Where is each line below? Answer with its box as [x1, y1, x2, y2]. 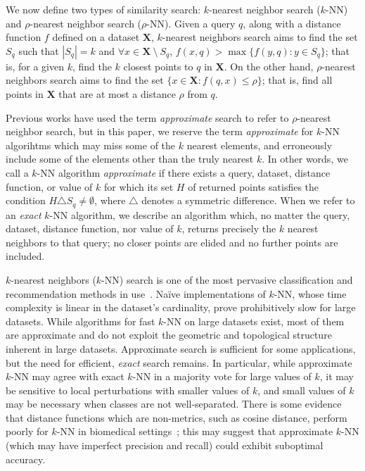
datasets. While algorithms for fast [6, 313, 155, 328]
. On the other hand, [224, 58, 314, 73]
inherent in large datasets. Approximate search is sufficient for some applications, [6, 341, 356, 356]
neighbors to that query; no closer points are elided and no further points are [6, 234, 338, 249]
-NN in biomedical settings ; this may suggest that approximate [56, 424, 333, 439]
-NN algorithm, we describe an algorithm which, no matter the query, [49, 207, 350, 222]
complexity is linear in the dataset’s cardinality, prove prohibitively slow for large [6, 300, 356, 315]
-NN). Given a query [146, 15, 236, 30]
